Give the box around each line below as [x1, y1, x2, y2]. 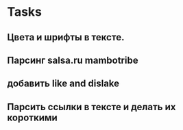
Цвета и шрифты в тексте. [7, 31, 125, 43]
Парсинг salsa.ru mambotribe [7, 54, 138, 66]
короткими [7, 112, 58, 123]
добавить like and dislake [7, 78, 120, 90]
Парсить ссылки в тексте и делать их [7, 101, 176, 113]
